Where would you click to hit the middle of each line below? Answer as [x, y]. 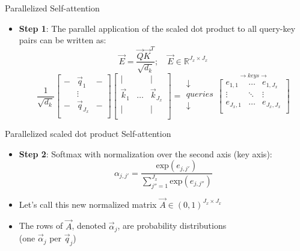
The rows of [41, 225]
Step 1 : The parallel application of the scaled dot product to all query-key [157, 28]
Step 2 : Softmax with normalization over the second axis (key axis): [145, 153]
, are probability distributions [172, 225]
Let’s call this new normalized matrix [88, 204]
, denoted [89, 225]
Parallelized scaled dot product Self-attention [88, 134]
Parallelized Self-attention [52, 8]
